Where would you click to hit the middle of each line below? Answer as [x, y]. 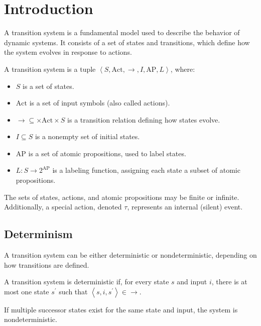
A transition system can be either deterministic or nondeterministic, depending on [130, 255]
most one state [27, 291]
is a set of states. [48, 86]
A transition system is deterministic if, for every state [87, 282]
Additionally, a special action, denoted [63, 207]
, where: [183, 69]
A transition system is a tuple [50, 69]
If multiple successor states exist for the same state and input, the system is [121, 309]
